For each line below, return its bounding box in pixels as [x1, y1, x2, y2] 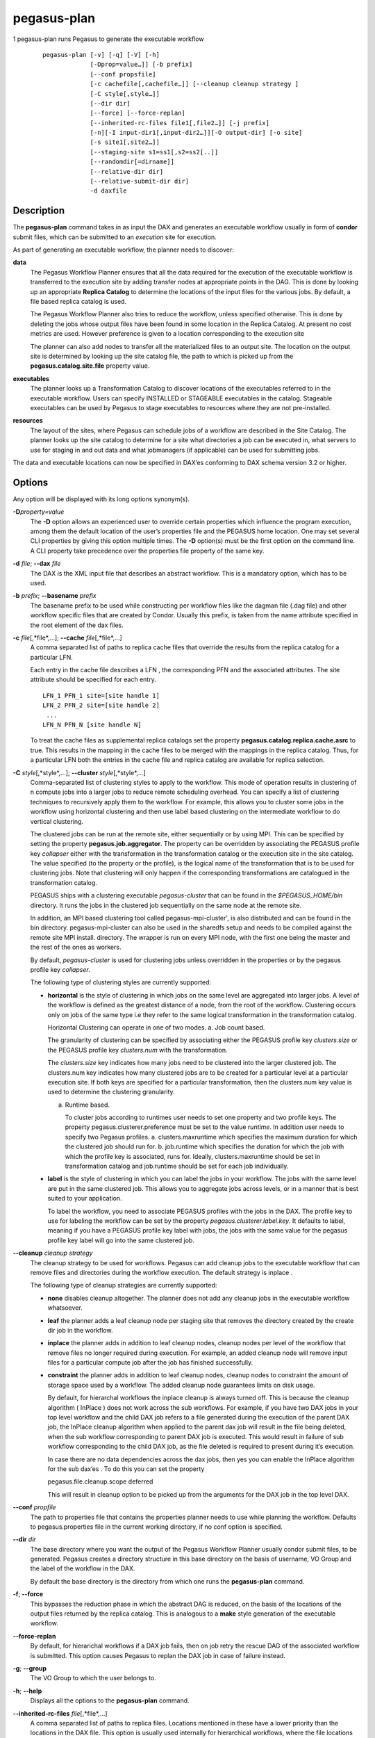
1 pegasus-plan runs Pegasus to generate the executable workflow [12, 35, 204, 43]
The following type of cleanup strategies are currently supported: [30, 1281, 217, 1290]
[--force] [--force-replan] [90, 109, 185, 117]
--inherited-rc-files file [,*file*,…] [12, 1709, 108, 1717]
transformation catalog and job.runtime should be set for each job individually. [65, 1162, 289, 1171]
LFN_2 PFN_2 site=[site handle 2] [42, 701, 160, 709]
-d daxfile [90, 187, 127, 195]
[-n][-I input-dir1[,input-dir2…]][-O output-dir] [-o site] [90, 129, 303, 137]
